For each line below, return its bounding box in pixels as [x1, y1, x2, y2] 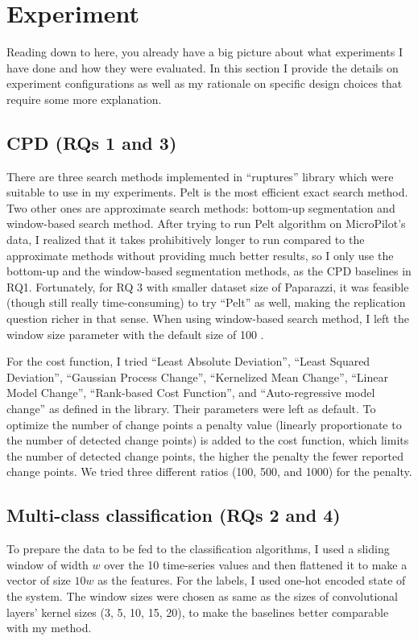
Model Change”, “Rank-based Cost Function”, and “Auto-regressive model [6, 384, 375, 401]
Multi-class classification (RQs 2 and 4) [6, 502, 341, 527]
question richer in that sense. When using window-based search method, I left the [6, 310, 409, 327]
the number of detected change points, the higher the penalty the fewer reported [6, 447, 404, 464]
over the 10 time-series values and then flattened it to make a [104, 556, 408, 573]
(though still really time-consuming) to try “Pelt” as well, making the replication [6, 294, 406, 311]
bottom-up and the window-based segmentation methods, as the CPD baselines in [6, 263, 412, 279]
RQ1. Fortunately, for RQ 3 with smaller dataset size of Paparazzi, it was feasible [6, 278, 409, 295]
